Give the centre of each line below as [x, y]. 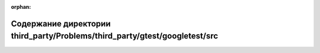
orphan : [21, 7]
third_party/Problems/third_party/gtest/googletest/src [115, 36]
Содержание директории [61, 24]
